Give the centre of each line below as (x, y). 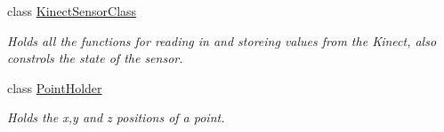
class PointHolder (55, 87)
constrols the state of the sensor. (95, 58)
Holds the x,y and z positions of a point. (116, 117)
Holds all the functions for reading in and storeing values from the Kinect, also (222, 40)
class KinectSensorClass (72, 11)
